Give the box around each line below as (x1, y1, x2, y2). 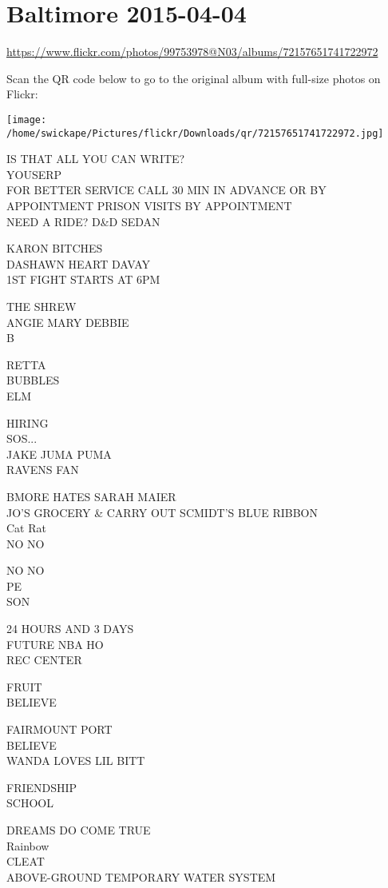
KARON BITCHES (6, 240, 103, 257)
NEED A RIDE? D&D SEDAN (6, 213, 160, 229)
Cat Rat (6, 520, 46, 536)
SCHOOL (6, 794, 53, 811)
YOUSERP (6, 165, 62, 182)
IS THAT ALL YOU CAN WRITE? (6, 150, 185, 167)
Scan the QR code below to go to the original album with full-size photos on (6, 70, 381, 86)
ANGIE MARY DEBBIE (6, 313, 129, 330)
